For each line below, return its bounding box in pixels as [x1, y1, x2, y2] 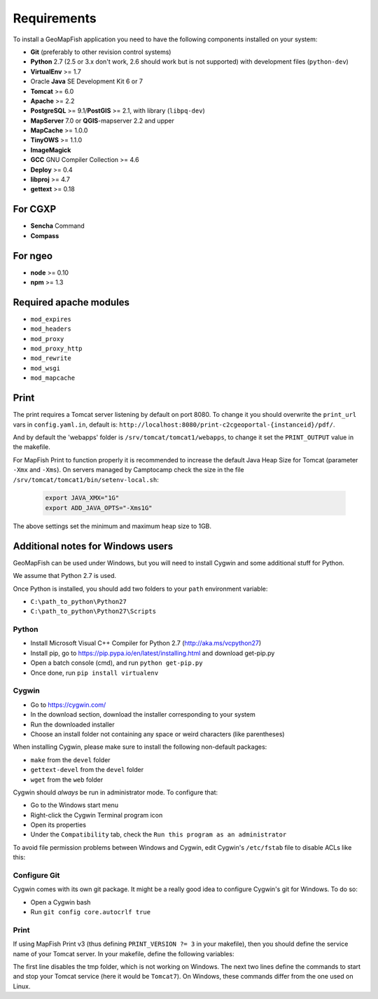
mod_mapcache [30, 374, 76, 382]
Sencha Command [30, 221, 85, 230]
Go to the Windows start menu [30, 801, 119, 809]
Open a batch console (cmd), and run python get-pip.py [30, 659, 203, 667]
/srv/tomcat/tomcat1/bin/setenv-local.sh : [13, 475, 159, 483]
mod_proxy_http [30, 345, 83, 353]
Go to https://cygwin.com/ [30, 701, 106, 709]
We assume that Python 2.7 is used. [13, 572, 117, 580]
